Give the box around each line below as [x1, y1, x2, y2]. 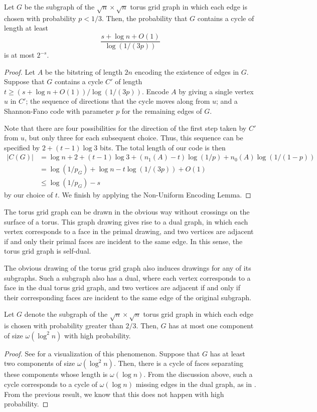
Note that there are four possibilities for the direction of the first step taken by [4, 122, 247, 133]
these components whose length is [4, 369, 108, 379]
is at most [4, 50, 35, 60]
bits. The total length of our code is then [100, 142, 226, 152]
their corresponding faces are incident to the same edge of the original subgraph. [4, 292, 251, 302]
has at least [210, 348, 245, 358]
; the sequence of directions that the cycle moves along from [26, 96, 210, 106]
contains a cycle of [197, 13, 254, 23]
